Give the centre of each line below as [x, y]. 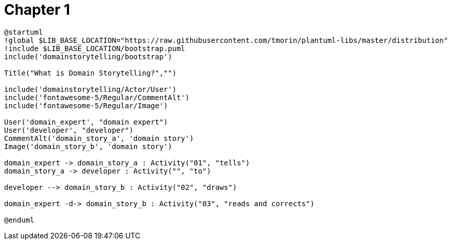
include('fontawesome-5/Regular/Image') [86, 105]
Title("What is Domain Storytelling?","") [91, 73]
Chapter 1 [37, 10]
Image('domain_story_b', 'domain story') [88, 146]
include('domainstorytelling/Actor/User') [91, 89]
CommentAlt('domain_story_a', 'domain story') [99, 138]
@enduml [19, 220]
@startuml [24, 32]
